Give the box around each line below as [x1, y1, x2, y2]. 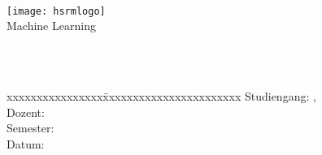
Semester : [7, 119, 54, 136]
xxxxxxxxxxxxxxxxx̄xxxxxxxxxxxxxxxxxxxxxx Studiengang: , [7, 88, 316, 105]
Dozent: [7, 103, 45, 120]
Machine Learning [7, 17, 96, 34]
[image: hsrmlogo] [7, 5, 106, 17]
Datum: [7, 135, 45, 152]
